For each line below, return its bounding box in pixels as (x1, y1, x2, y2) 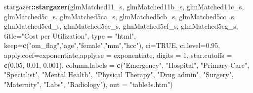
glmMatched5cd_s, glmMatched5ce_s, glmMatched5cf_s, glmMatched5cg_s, (4, 21, 238, 31)
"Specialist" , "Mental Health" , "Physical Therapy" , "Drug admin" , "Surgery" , (4, 69, 234, 80)
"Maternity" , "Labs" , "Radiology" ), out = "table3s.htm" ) (4, 79, 173, 89)
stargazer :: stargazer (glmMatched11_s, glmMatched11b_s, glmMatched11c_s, (4, 1, 244, 11)
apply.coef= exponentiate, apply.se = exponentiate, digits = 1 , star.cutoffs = (4, 49, 232, 60)
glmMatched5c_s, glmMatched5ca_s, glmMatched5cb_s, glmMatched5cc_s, (4, 11, 236, 21)
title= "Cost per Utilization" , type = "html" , (4, 30, 136, 41)
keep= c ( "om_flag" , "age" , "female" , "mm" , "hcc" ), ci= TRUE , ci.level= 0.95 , (4, 40, 220, 50)
